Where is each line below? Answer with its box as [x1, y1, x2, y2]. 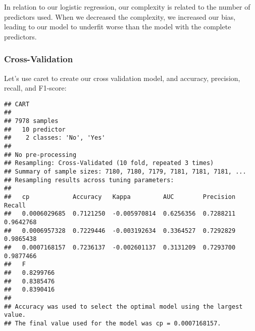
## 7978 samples [4, 117, 59, 125]
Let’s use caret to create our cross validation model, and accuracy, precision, [4, 72, 240, 83]
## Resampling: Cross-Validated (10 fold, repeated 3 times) [4, 159, 214, 167]
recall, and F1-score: [4, 82, 67, 93]
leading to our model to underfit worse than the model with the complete [4, 21, 231, 32]
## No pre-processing [4, 151, 77, 158]
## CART [4, 100, 30, 108]
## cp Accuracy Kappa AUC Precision [4, 193, 236, 200]
